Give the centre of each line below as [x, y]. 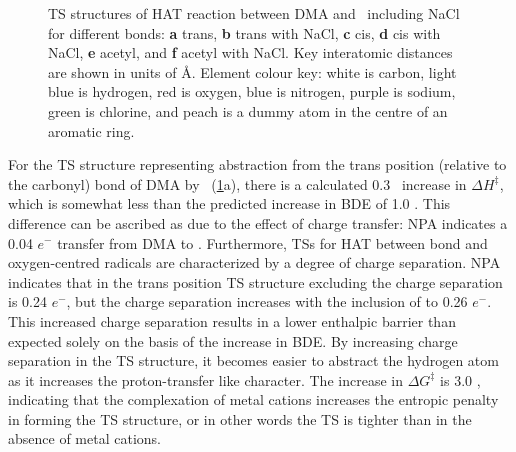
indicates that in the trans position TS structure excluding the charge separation [255, 281]
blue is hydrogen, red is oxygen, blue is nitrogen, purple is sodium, [252, 91]
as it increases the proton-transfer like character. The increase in [205, 379]
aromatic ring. [91, 130]
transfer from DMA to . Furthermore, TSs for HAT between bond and [272, 242]
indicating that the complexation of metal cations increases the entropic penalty [253, 399]
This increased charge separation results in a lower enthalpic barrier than [232, 320]
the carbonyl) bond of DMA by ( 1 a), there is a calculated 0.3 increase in [237, 183]
